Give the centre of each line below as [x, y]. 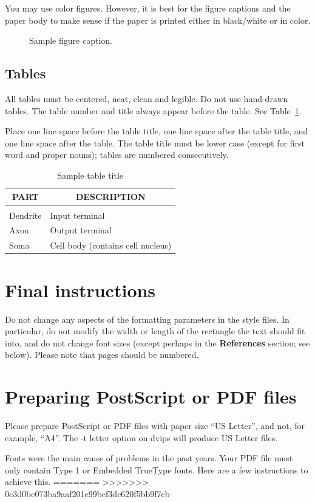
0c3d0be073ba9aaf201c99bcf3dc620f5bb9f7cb [87, 494]
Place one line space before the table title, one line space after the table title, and [157, 131]
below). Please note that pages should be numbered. [102, 355]
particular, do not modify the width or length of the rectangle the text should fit [155, 331]
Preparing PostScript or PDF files [151, 397]
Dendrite [25, 215]
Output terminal [81, 230]
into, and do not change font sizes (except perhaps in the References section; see [157, 342]
